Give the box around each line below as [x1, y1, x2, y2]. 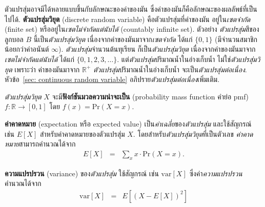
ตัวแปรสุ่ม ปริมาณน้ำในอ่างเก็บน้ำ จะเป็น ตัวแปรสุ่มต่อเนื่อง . [93, 64, 247, 74]
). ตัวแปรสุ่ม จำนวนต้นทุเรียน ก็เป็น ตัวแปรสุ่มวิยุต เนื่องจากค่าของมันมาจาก [58, 44, 256, 54]
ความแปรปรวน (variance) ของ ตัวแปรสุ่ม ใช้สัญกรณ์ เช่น [5, 168, 159, 178]
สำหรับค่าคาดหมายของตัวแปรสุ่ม [39, 128, 125, 139]
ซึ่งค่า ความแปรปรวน [189, 168, 242, 178]
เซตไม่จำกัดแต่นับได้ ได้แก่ [5, 53, 74, 64]
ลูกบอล [5, 33, 24, 44]
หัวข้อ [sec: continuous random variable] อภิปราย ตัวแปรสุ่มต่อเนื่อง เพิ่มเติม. [5, 74, 220, 85]
